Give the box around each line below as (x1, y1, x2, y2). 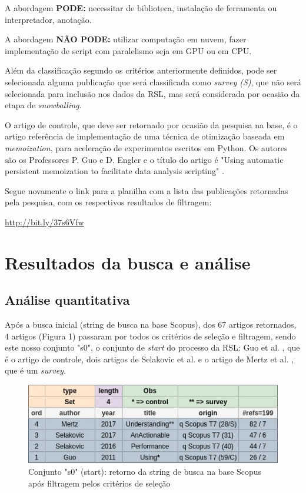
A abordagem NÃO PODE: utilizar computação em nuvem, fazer (5, 33, 247, 45)
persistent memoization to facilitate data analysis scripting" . (5, 165, 224, 177)
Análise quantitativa (5, 291, 130, 309)
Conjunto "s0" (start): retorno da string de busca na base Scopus (28, 465, 262, 478)
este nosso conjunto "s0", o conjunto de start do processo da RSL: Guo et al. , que (5, 341, 300, 354)
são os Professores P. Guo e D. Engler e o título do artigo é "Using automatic (5, 153, 284, 165)
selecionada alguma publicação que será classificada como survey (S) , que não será (5, 75, 301, 88)
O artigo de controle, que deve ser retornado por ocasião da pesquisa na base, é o (5, 118, 298, 131)
